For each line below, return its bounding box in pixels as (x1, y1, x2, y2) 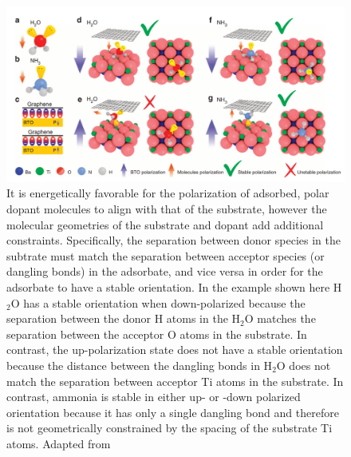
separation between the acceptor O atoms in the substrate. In (6, 325, 307, 342)
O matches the (244, 310, 316, 327)
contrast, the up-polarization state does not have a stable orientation (6, 341, 343, 358)
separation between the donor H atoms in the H (6, 310, 241, 327)
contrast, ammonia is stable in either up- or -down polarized (6, 388, 301, 405)
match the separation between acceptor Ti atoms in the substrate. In (6, 372, 344, 389)
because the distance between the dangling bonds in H (6, 356, 273, 373)
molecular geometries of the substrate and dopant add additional (6, 216, 324, 232)
